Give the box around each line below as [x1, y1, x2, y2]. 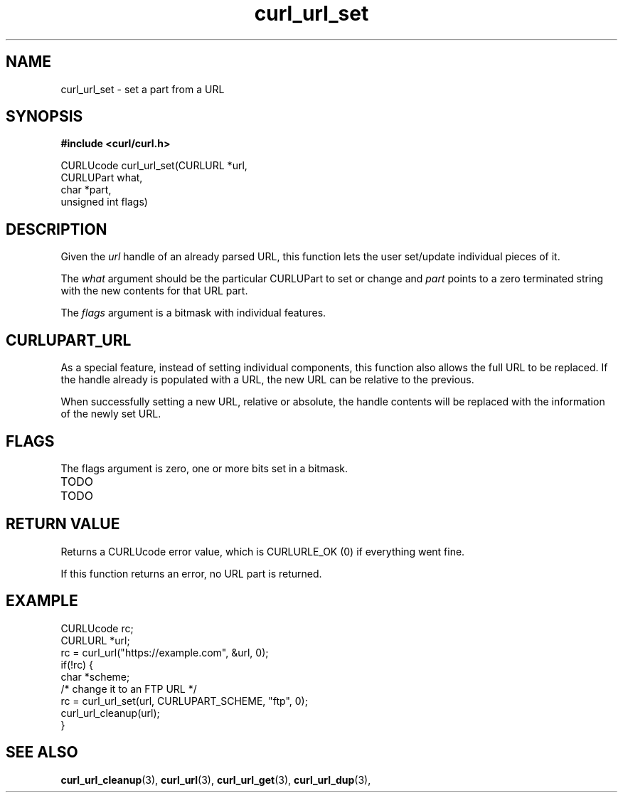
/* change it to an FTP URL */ [60, 682, 197, 695]
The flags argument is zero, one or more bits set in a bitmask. [60, 462, 348, 474]
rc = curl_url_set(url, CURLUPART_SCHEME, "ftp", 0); [60, 694, 308, 707]
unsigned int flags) [60, 196, 148, 208]
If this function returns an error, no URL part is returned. [60, 567, 322, 580]
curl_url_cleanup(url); [60, 706, 160, 719]
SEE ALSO [6, 743, 78, 762]
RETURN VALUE [6, 515, 120, 533]
